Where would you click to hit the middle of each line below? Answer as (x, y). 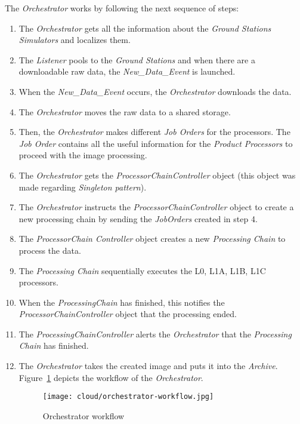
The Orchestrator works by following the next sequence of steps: (122, 8)
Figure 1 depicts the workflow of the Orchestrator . (111, 377)
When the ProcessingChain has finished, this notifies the (122, 302)
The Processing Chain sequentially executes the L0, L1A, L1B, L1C (142, 270)
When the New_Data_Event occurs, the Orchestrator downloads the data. (155, 91)
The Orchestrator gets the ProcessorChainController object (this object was (157, 175)
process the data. (50, 250)
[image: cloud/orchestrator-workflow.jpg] (128, 397)
